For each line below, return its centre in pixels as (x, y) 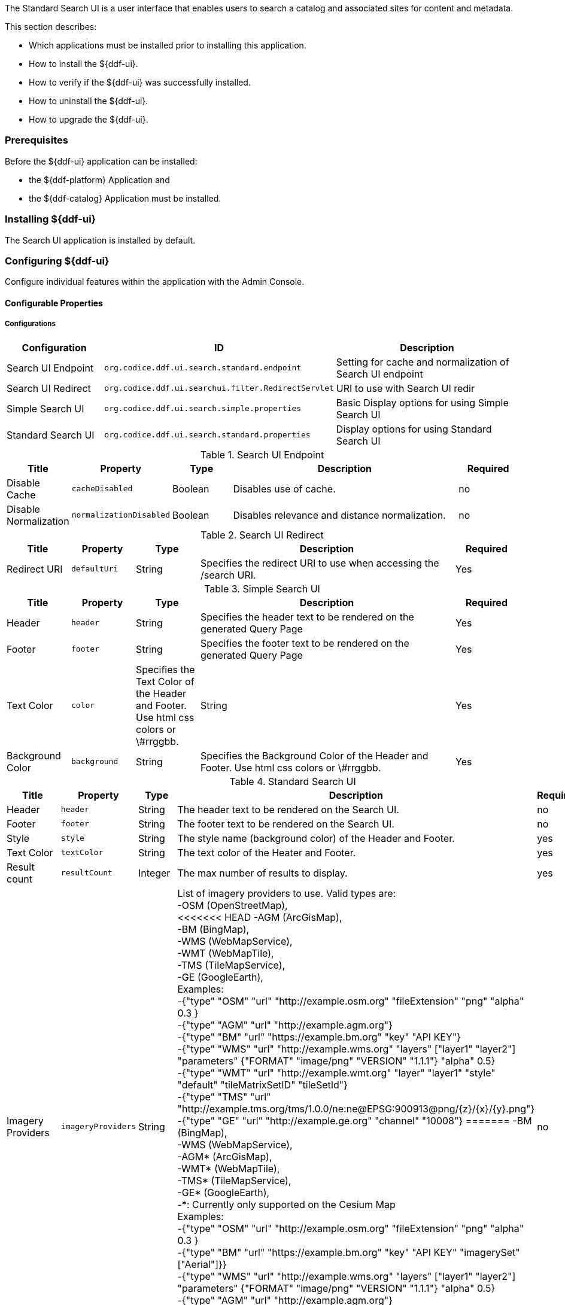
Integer (154, 873)
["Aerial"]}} (202, 1264)
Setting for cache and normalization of (423, 362)
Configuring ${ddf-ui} (57, 261)
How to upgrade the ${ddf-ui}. (89, 119)
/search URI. (228, 575)
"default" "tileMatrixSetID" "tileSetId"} (263, 1085)
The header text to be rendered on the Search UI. (288, 809)
